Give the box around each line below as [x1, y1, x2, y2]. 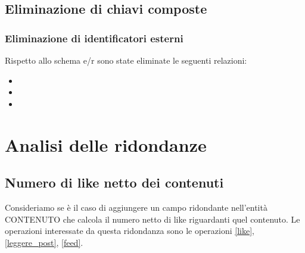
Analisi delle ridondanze [5, 132, 207, 157]
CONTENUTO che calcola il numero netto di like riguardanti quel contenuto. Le [5, 213, 300, 225]
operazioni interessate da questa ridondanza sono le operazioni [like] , [5, 224, 254, 237]
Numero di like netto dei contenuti [5, 173, 224, 192]
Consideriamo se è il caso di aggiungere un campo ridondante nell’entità [5, 201, 267, 213]
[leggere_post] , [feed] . [5, 236, 83, 248]
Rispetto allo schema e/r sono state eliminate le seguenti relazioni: [5, 54, 247, 66]
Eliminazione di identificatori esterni [5, 30, 183, 45]
